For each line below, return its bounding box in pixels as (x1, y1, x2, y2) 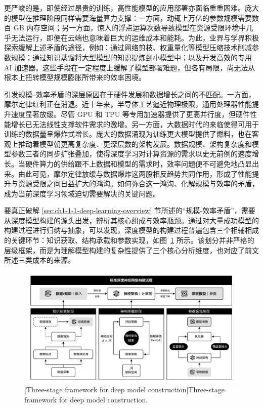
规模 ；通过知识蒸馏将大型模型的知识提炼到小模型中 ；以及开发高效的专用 (11, 52, 252, 62)
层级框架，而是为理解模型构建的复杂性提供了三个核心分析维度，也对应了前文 (4, 244, 259, 255)
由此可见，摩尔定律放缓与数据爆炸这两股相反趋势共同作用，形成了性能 (18, 168, 252, 179)
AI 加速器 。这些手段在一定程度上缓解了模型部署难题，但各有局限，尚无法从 (4, 62, 255, 72)
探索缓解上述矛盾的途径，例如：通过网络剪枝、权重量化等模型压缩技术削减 (4, 42, 252, 53)
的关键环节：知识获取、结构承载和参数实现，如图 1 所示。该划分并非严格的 (4, 235, 254, 246)
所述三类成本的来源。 (4, 255, 75, 265)
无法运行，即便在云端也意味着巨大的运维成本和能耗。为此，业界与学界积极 (11, 32, 259, 43)
